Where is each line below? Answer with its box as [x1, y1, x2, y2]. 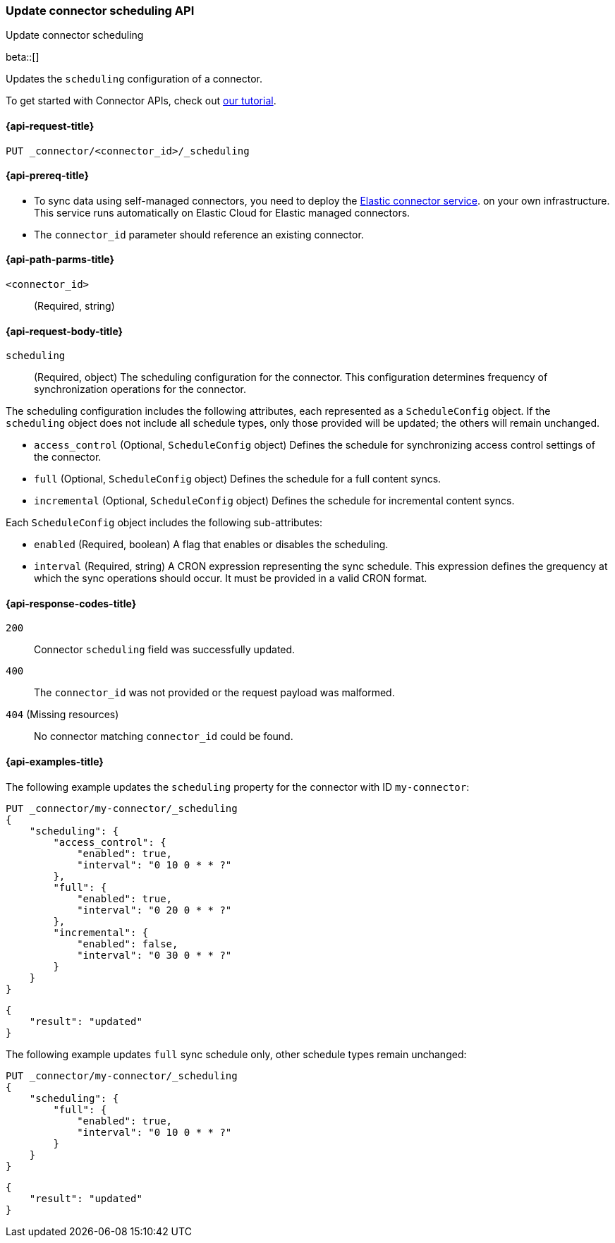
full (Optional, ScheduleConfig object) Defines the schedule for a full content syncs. [34, 473, 442, 485]
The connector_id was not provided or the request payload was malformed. [34, 686, 395, 699]
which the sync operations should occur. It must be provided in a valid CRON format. [34, 572, 427, 585]
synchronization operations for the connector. [34, 383, 246, 396]
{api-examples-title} [6, 756, 104, 768]
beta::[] [6, 51, 39, 63]
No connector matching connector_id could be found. [34, 730, 293, 743]
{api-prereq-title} [6, 169, 90, 182]
